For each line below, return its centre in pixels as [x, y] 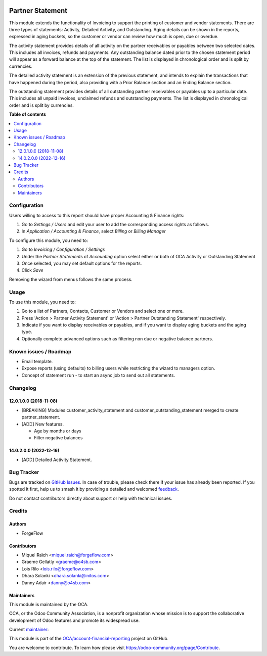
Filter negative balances [58, 438]
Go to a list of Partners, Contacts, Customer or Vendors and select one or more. [103, 311]
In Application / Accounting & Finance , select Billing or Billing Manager [93, 231]
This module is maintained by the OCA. [49, 604]
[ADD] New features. [43, 424]
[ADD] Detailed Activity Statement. [57, 460]
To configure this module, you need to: [49, 240]
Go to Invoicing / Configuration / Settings [63, 249]
